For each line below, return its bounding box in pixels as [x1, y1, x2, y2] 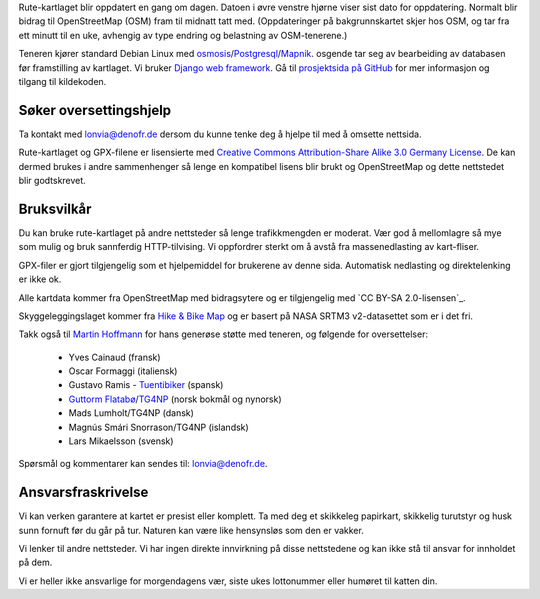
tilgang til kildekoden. [18, 75, 107, 87]
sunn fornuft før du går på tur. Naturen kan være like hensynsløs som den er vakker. [18, 524, 364, 536]
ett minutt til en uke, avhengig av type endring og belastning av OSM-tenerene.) [18, 29, 348, 41]
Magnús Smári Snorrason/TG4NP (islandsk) [68, 421, 249, 433]
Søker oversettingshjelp [18, 101, 172, 119]
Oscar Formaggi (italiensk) [68, 365, 178, 377]
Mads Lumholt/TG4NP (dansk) [68, 407, 195, 419]
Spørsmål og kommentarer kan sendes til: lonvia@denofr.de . [18, 458, 268, 470]
